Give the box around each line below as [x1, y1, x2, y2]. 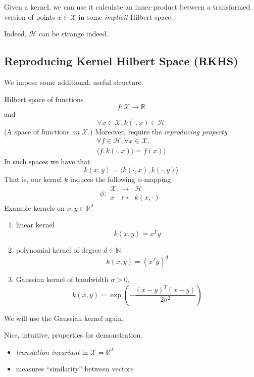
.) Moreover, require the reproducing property [88, 126, 227, 136]
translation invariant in [16, 346, 88, 357]
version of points [4, 11, 55, 22]
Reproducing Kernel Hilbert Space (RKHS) [4, 53, 238, 69]
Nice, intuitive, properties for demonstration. [4, 329, 143, 340]
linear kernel [16, 219, 55, 230]
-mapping [141, 174, 171, 184]
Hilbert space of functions [4, 93, 84, 104]
